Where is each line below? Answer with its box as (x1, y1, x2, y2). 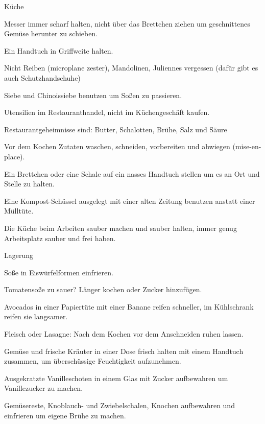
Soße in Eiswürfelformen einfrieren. (4, 267, 113, 277)
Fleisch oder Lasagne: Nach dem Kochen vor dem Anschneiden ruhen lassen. (4, 328, 244, 339)
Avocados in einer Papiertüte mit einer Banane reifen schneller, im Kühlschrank (4, 301, 254, 312)
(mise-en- (232, 141, 261, 152)
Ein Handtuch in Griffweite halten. (4, 45, 113, 56)
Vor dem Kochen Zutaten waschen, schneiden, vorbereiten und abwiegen (4, 141, 230, 152)
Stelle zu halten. (4, 178, 55, 189)
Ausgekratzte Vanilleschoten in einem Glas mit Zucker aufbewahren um (4, 372, 228, 383)
